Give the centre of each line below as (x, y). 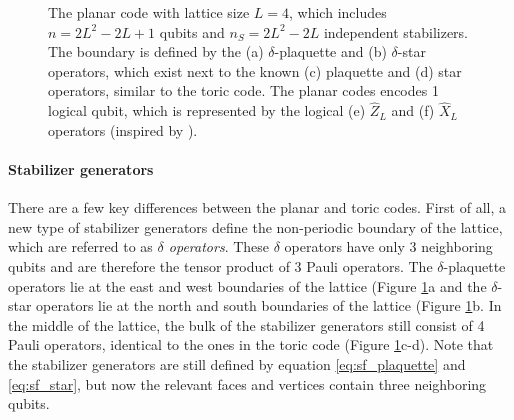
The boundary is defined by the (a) (156, 51)
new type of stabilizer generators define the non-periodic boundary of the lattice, (255, 226)
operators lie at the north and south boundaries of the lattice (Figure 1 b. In (269, 305)
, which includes (338, 12)
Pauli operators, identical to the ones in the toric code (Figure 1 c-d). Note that (251, 344)
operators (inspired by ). (123, 129)
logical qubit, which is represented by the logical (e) (207, 110)
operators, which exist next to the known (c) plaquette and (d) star (255, 70)
